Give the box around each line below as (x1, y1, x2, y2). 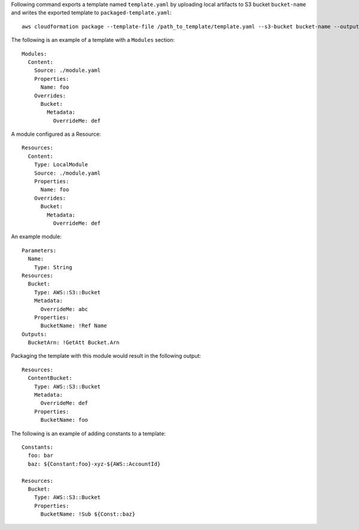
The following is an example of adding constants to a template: (11, 430, 166, 437)
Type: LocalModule (34, 162, 89, 168)
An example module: (11, 233, 62, 240)
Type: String (34, 264, 72, 270)
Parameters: (22, 247, 57, 254)
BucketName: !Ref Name (40, 322, 107, 329)
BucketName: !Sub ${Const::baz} (40, 511, 136, 517)
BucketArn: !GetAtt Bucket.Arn (28, 339, 120, 346)
